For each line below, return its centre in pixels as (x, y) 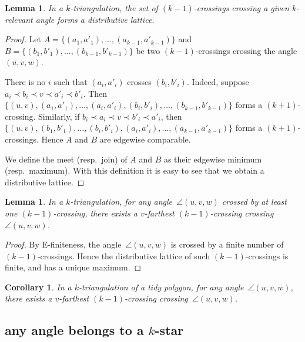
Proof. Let (23, 39)
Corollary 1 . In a (38, 287)
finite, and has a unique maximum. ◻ (73, 267)
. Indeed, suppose (218, 81)
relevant (19, 19)
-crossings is (267, 255)
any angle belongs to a (74, 330)
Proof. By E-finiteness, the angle (63, 244)
